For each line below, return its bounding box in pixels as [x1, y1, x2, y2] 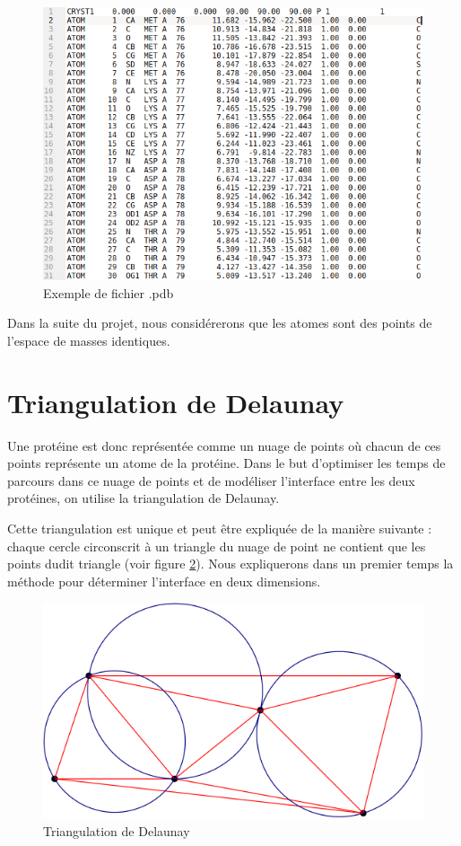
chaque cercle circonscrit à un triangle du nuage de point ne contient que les [7, 536, 426, 555]
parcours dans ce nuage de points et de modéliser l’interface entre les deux [7, 471, 415, 489]
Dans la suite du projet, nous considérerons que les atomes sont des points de [7, 313, 432, 332]
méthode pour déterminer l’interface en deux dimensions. [7, 571, 321, 590]
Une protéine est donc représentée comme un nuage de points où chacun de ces [7, 436, 441, 454]
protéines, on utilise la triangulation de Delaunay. [7, 489, 280, 507]
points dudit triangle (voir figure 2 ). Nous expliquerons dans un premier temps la [7, 554, 454, 573]
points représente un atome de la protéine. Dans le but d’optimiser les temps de [7, 454, 446, 472]
